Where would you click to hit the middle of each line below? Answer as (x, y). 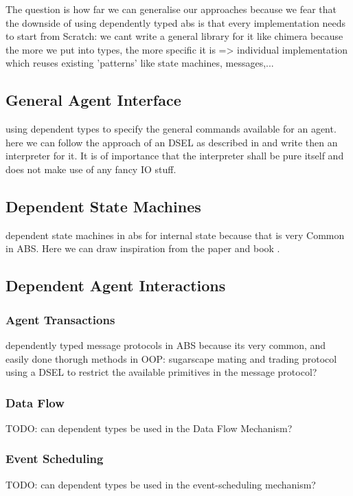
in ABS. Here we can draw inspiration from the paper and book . (143, 248)
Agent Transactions (60, 319)
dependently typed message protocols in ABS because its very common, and (166, 345)
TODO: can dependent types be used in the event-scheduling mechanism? (161, 484)
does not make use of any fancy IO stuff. (91, 169)
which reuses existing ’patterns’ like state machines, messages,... (140, 63)
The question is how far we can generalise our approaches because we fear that (171, 9)
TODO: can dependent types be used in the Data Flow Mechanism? (149, 428)
